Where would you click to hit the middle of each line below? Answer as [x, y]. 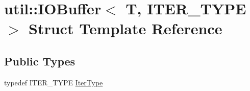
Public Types [40, 61]
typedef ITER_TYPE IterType [54, 82]
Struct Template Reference [126, 28]
